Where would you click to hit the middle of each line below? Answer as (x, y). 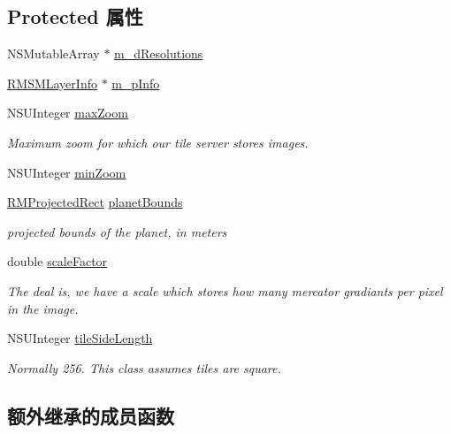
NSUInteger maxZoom (68, 113)
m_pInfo (136, 83)
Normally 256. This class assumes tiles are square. (144, 367)
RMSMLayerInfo (52, 83)
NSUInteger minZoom (67, 172)
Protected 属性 (75, 16)
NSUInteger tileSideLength (80, 338)
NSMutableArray (54, 53)
